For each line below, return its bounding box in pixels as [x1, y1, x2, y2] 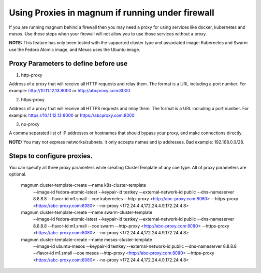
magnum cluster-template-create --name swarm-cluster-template [21, 209, 153, 215]
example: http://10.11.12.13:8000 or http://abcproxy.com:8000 [9, 88, 130, 94]
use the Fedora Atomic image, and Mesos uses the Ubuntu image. [9, 47, 140, 52]
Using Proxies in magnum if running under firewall [9, 7, 215, 18]
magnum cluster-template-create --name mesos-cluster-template [21, 237, 152, 242]
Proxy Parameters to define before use [9, 59, 128, 67]
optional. [9, 171, 27, 177]
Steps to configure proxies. [9, 152, 93, 160]
